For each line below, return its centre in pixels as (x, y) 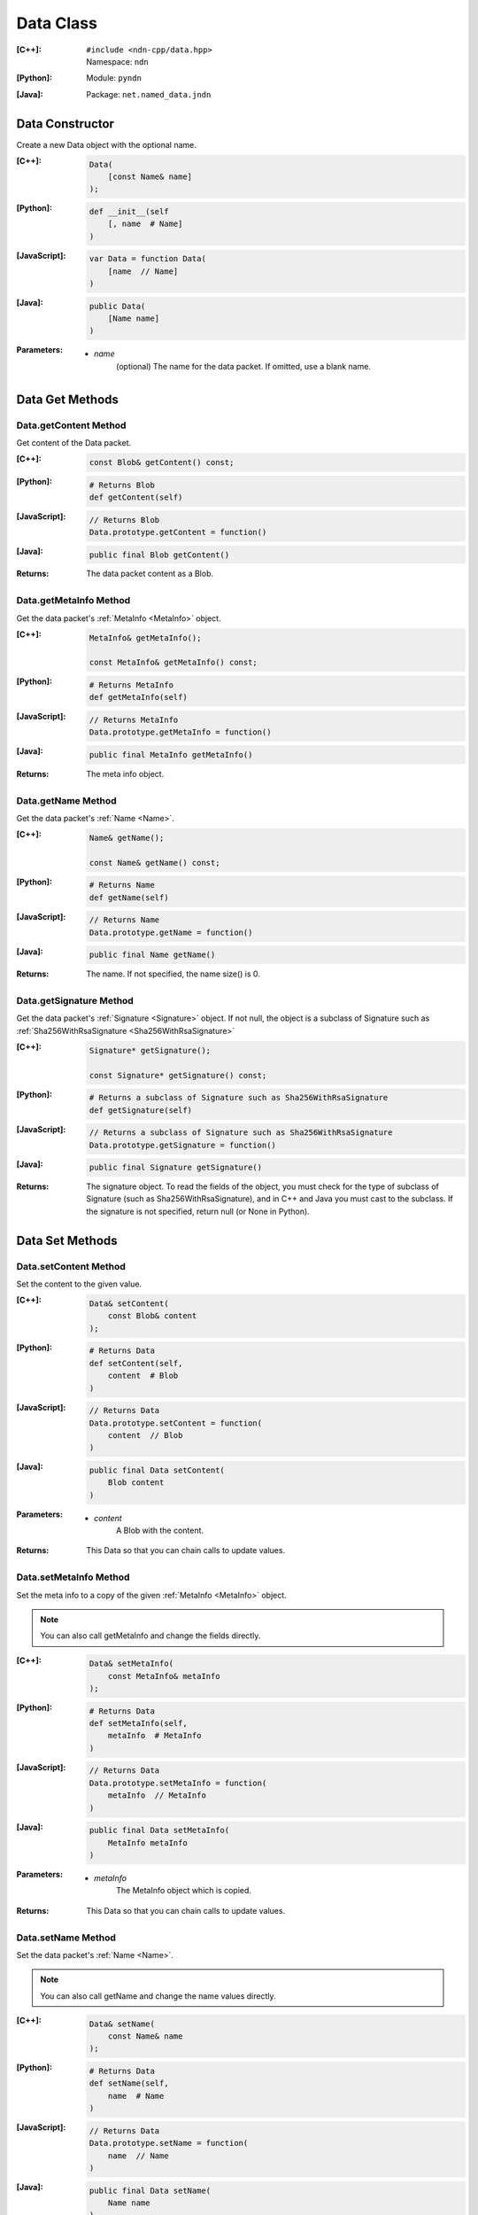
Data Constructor (66, 124)
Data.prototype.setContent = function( (176, 1423)
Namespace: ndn (118, 61)
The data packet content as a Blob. (150, 574)
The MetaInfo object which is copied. (184, 1891)
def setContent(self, (136, 1363)
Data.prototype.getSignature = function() (182, 1145)
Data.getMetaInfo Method (73, 601)
